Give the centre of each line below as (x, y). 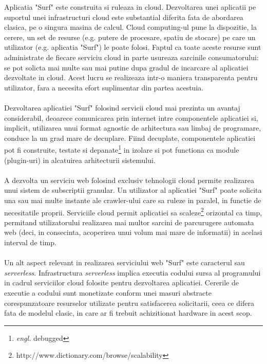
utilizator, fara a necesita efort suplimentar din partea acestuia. (104, 87)
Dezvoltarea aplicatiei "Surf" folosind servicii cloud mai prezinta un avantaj (122, 107)
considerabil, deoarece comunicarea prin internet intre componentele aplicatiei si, (131, 117)
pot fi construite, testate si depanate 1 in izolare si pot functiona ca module (122, 149)
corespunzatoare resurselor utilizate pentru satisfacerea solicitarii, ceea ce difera (129, 303)
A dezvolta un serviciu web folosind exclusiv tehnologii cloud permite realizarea (129, 180)
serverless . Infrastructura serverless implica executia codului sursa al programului (132, 272)
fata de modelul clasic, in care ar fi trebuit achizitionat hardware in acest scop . (128, 313)
